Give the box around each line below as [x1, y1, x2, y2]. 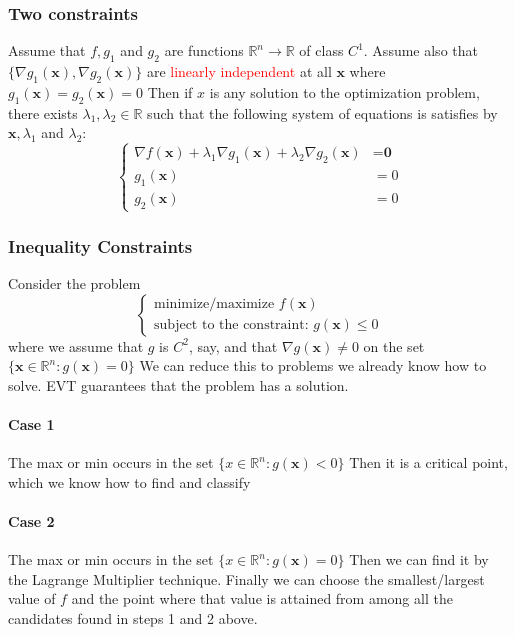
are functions [164, 40, 244, 61]
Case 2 [8, 510, 55, 531]
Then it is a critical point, [349, 452, 508, 473]
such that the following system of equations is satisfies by [147, 102, 498, 123]
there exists [8, 102, 78, 123]
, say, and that [188, 335, 278, 356]
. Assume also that [363, 40, 478, 61]
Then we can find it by [349, 549, 489, 570]
